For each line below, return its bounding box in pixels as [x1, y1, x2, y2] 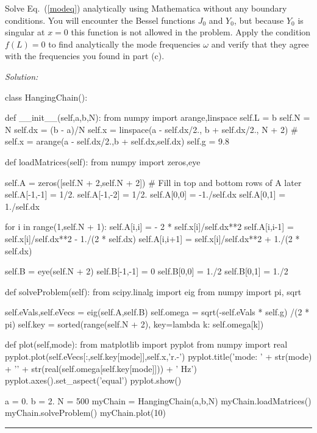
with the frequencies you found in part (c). [5, 49, 165, 62]
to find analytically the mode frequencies [48, 37, 201, 50]
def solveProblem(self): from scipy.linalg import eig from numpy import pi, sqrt [5, 285, 302, 298]
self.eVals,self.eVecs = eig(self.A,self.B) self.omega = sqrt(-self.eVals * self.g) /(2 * [5, 306, 310, 318]
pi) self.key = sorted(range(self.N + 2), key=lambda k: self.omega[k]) [5, 317, 264, 330]
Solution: [5, 70, 38, 82]
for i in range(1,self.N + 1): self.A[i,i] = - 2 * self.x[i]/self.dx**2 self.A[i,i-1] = [5, 220, 294, 233]
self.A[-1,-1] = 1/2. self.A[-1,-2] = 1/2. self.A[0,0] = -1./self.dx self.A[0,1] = [5, 188, 286, 201]
